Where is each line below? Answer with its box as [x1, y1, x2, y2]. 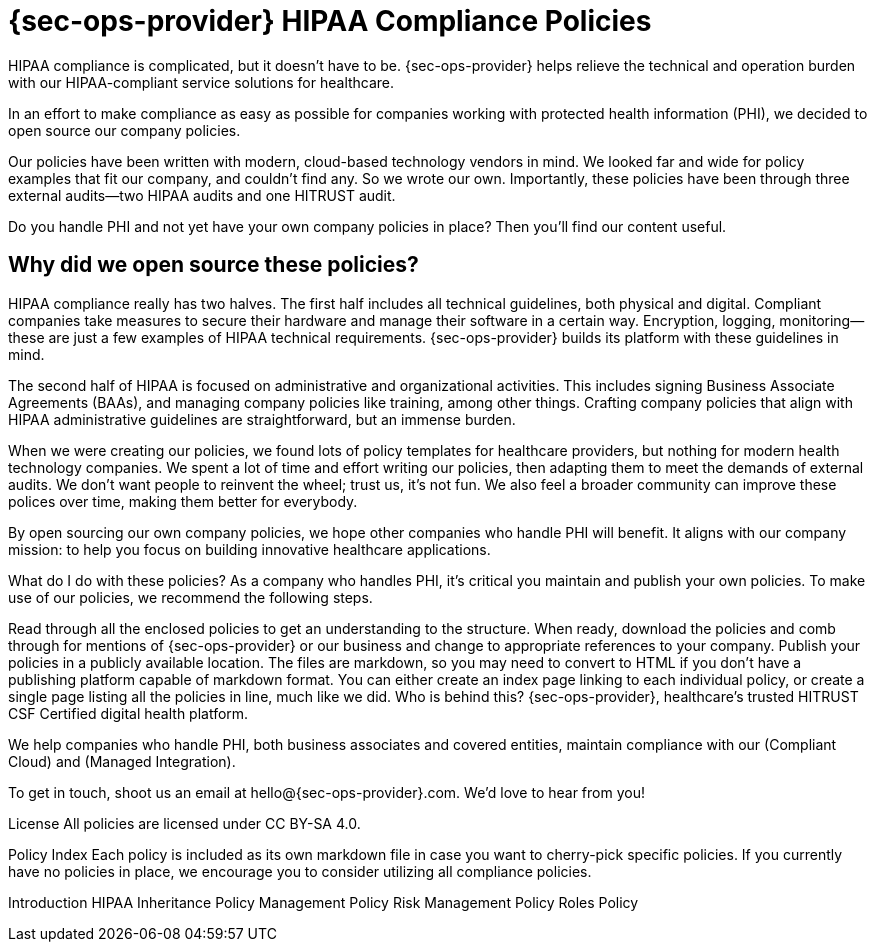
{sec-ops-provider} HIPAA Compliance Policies [8, 4, 652, 38]
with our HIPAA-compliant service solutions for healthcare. [8, 73, 395, 91]
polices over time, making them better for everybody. [8, 492, 358, 510]
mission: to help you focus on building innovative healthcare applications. [8, 540, 491, 558]
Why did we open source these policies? [8, 252, 419, 278]
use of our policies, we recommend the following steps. [8, 588, 373, 606]
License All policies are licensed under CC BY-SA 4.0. [8, 814, 361, 832]
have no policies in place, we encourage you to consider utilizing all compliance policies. [8, 862, 592, 880]
